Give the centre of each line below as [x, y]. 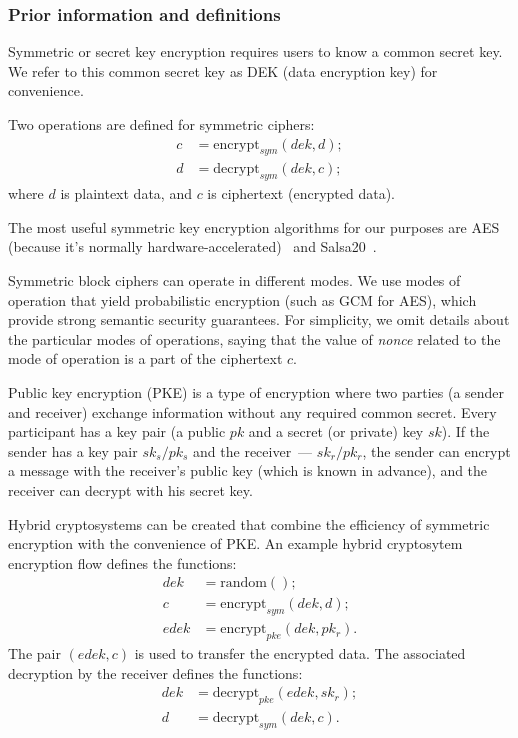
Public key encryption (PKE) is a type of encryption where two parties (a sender [256, 392]
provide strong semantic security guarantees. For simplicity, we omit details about [259, 319]
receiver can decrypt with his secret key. [130, 489]
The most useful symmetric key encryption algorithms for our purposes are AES [254, 226]
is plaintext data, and [126, 193]
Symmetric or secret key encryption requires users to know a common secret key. [255, 51]
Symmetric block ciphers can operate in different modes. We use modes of [234, 280]
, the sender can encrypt [436, 450]
